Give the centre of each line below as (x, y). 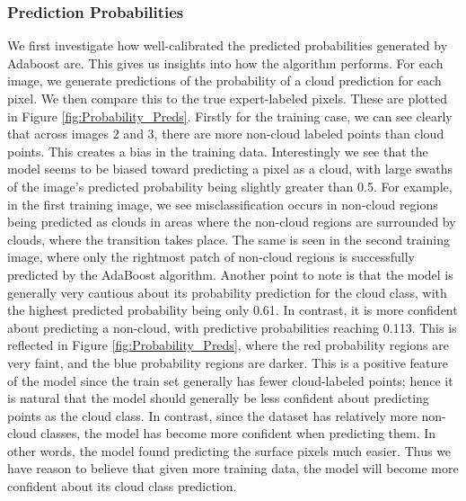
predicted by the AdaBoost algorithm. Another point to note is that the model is (230, 274)
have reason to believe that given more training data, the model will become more (233, 468)
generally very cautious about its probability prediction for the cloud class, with (227, 292)
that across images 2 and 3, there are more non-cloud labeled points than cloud (226, 134)
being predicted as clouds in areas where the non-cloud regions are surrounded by (232, 222)
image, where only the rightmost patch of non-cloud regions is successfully (211, 257)
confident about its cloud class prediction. (122, 486)
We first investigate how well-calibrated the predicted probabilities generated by (228, 45)
